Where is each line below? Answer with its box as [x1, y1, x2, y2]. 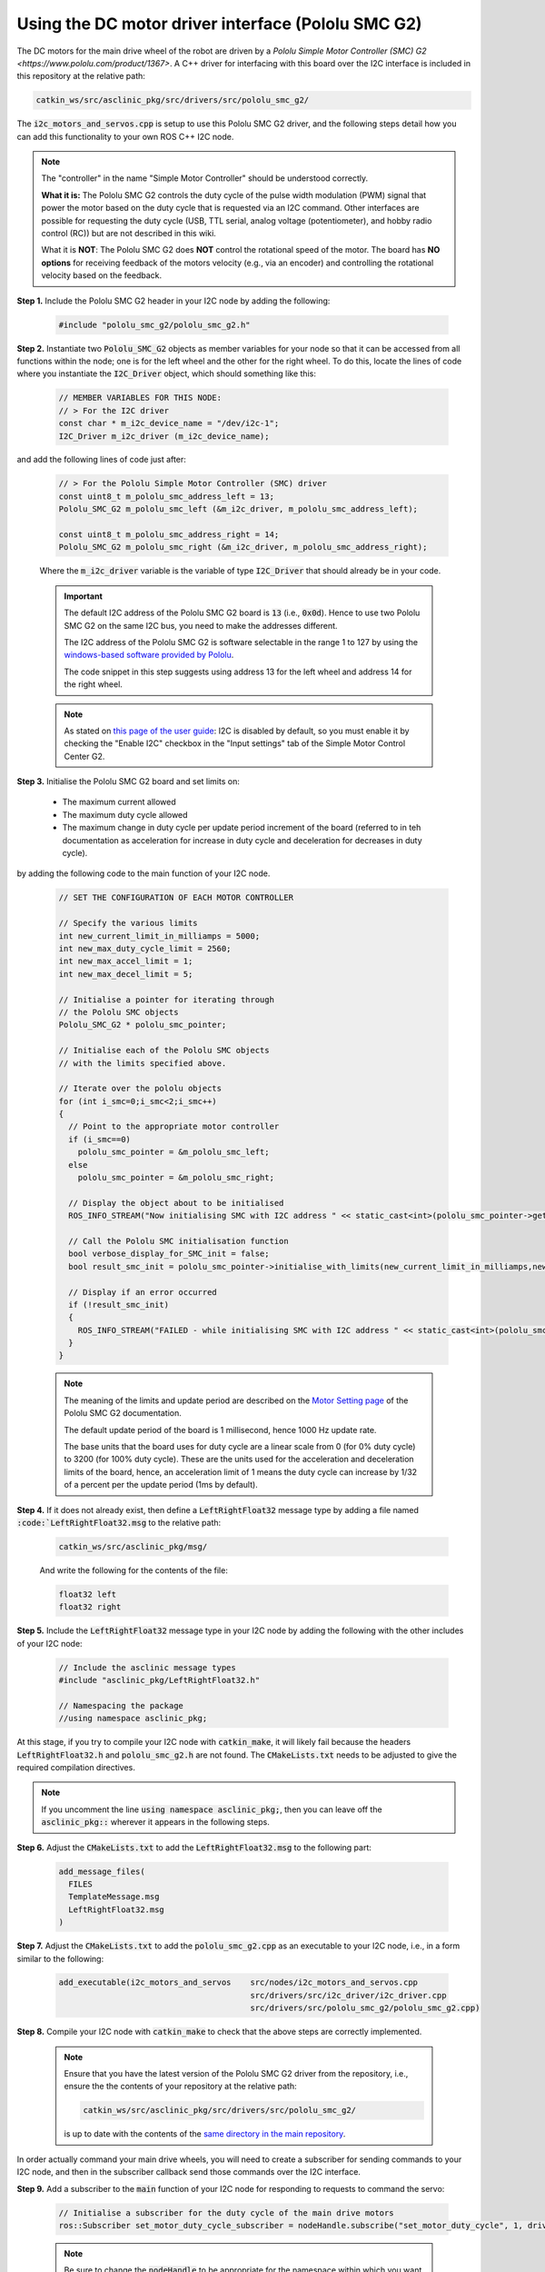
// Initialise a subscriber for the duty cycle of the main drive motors [58, 2207, 394, 2217]
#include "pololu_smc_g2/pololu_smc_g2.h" [58, 319, 251, 330]
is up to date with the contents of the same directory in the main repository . [64, 2128, 346, 2139]
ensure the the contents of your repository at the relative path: [64, 2081, 297, 2092]
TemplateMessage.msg [68, 1891, 160, 1902]
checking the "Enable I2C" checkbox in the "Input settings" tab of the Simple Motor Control [64, 738, 406, 749]
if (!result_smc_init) [68, 1300, 170, 1310]
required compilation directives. [16, 1762, 135, 1773]
